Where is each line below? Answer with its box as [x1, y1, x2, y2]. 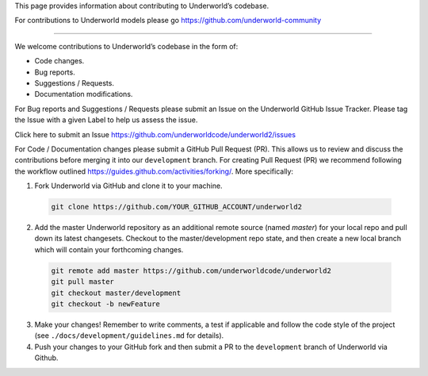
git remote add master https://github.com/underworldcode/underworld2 [51, 266, 332, 275]
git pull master [51, 278, 115, 286]
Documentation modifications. [34, 90, 133, 99]
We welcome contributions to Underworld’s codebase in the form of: [14, 41, 239, 51]
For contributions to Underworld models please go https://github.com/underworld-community [14, 16, 322, 25]
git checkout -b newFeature [51, 299, 160, 309]
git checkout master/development [51, 288, 182, 297]
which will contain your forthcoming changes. [34, 244, 184, 254]
